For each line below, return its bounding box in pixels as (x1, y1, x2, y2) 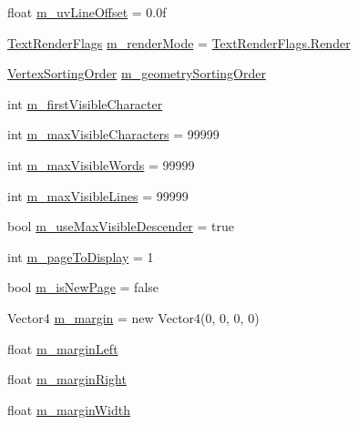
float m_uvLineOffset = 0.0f (7, 3, 167, 21)
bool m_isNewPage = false (7, 278, 159, 297)
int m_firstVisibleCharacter (7, 94, 163, 113)
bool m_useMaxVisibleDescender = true (7, 217, 235, 236)
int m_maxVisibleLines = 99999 (7, 186, 189, 205)
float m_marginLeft (7, 339, 118, 358)
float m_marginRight (7, 369, 127, 389)
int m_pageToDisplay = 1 (7, 247, 154, 266)
